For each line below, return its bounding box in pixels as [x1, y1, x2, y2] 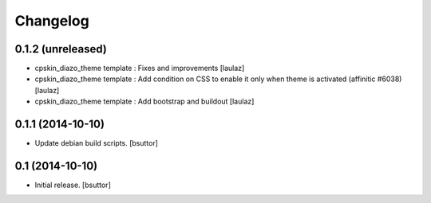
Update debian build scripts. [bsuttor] [34, 139, 159, 148]
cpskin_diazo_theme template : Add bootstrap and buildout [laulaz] [34, 96, 255, 107]
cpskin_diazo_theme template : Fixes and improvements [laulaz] [34, 64, 245, 73]
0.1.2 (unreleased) [14, 42, 107, 56]
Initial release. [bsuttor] [34, 180, 111, 190]
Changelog [14, 12, 89, 29]
